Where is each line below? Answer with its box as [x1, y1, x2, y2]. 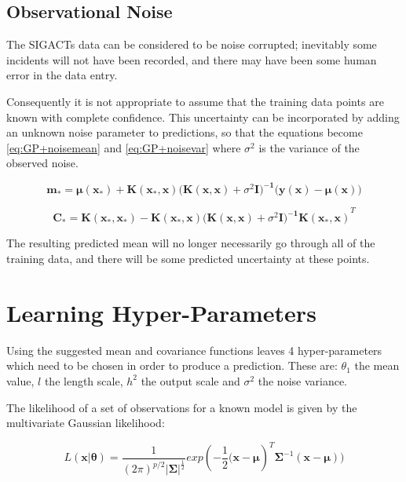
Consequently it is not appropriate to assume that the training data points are [6, 93, 384, 109]
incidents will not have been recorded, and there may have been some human [6, 51, 377, 68]
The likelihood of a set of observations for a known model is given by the [6, 399, 357, 415]
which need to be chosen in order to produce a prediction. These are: [6, 357, 338, 374]
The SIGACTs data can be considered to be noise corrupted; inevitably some [6, 36, 377, 53]
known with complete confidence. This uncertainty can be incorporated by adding [6, 108, 400, 125]
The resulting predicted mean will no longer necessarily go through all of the [6, 235, 375, 251]
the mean [354, 357, 400, 374]
